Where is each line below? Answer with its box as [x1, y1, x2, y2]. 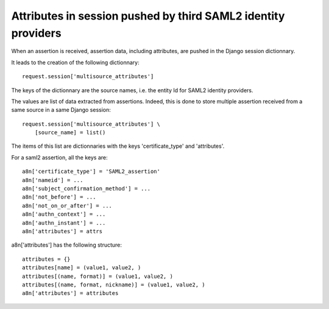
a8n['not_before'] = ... [22, 194, 96, 201]
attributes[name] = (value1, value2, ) [22, 264, 141, 271]
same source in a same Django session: [11, 106, 111, 114]
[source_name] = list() [34, 129, 106, 136]
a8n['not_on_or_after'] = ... [22, 202, 113, 209]
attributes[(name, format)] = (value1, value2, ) [22, 272, 174, 280]
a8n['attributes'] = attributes [22, 290, 119, 297]
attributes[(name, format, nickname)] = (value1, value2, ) [22, 281, 205, 288]
